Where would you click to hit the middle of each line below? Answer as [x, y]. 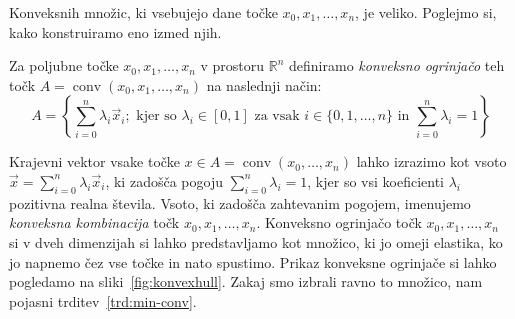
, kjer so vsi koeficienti [375, 180]
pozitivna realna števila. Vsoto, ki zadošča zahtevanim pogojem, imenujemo [240, 202]
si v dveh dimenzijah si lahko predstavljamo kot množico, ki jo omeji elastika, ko [256, 241]
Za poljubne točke [64, 65]
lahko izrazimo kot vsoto [431, 161]
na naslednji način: [264, 84]
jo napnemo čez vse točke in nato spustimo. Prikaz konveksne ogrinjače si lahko [253, 261]
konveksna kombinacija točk [94, 222]
